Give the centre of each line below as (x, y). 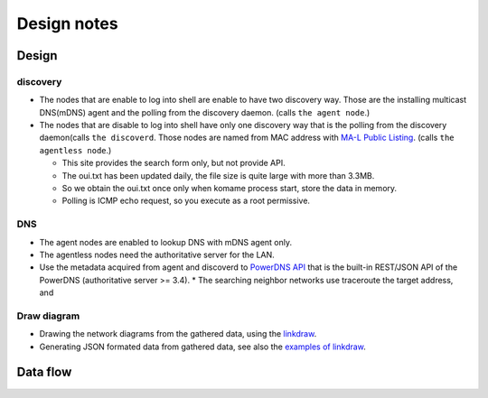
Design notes (67, 23)
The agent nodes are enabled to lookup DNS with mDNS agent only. (166, 242)
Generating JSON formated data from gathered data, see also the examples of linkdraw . (202, 347)
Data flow (44, 372)
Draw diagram (48, 316)
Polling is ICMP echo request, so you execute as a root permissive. (186, 201)
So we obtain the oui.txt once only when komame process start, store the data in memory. (230, 189)
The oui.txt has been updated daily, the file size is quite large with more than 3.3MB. (218, 175)
